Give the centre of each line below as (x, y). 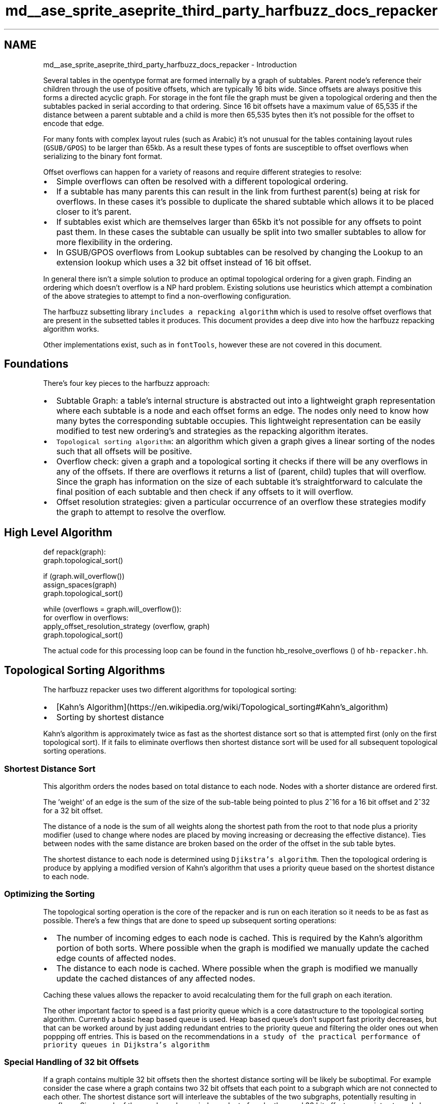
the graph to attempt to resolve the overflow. (141, 512)
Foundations (36, 364)
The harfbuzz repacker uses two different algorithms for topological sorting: (170, 690)
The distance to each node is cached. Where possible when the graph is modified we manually (237, 968)
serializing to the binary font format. (103, 156)
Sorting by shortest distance (110, 717)
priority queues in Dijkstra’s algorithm (126, 1044)
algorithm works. (71, 329)
